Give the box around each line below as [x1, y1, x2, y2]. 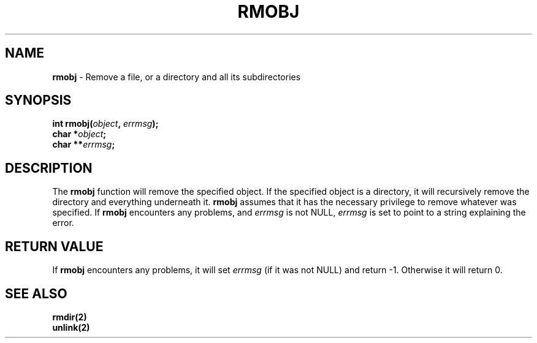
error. [52, 217, 74, 228]
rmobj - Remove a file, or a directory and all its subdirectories [52, 71, 301, 82]
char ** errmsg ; [52, 139, 115, 150]
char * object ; [52, 129, 107, 140]
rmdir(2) [52, 311, 87, 322]
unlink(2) [52, 322, 90, 333]
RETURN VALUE [5, 238, 104, 254]
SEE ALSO [5, 285, 67, 301]
